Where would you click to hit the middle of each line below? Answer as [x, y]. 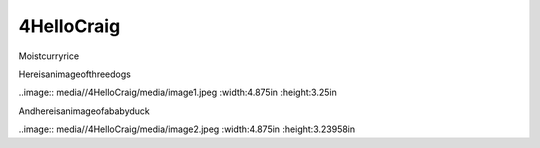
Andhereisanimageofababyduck [84, 111]
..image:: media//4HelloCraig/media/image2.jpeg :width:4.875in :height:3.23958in [187, 129]
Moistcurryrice [49, 56]
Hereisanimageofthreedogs [75, 74]
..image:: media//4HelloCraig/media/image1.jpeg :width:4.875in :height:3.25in [177, 92]
